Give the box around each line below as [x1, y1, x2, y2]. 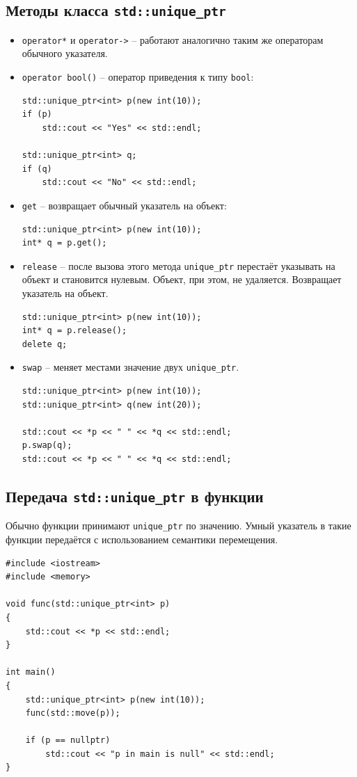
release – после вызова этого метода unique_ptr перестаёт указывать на [22, 258, 335, 273]
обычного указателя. [22, 46, 108, 61]
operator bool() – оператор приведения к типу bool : [22, 70, 254, 84]
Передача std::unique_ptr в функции [6, 485, 264, 506]
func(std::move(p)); [25, 708, 120, 719]
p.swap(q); [22, 440, 72, 451]
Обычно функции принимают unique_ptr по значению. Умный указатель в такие [6, 518, 351, 533]
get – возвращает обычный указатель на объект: [22, 198, 227, 212]
